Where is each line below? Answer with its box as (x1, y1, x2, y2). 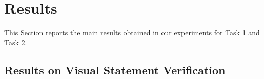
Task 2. (4, 37, 27, 47)
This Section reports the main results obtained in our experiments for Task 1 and (4, 27, 260, 38)
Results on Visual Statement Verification (4, 62, 226, 77)
